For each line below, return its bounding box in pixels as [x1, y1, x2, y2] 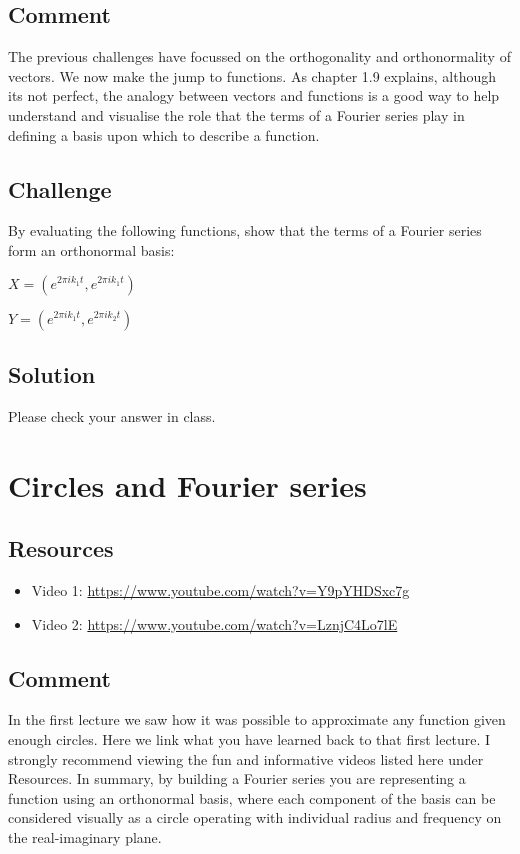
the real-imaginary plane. [8, 826, 162, 847]
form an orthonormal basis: [8, 239, 175, 260]
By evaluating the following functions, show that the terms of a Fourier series [8, 220, 482, 241]
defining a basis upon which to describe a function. [8, 124, 320, 145]
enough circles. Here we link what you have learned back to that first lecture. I [8, 728, 491, 749]
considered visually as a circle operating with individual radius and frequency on [8, 807, 502, 828]
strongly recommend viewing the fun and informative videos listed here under [8, 748, 484, 769]
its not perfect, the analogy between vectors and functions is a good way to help [8, 85, 500, 106]
